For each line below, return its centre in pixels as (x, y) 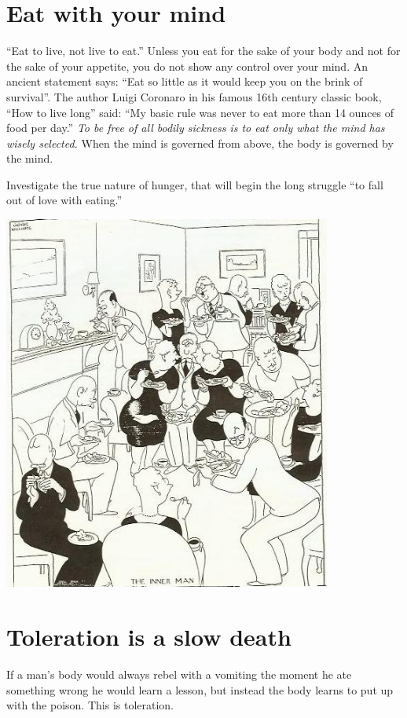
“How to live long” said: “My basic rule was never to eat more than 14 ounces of (200, 112)
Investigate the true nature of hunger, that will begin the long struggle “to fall (195, 184)
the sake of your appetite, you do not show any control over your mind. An (187, 66)
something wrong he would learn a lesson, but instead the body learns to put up (200, 689)
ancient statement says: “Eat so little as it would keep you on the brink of (185, 81)
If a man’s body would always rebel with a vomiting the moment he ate (179, 674)
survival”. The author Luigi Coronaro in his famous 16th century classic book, (194, 96)
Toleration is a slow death (149, 637)
